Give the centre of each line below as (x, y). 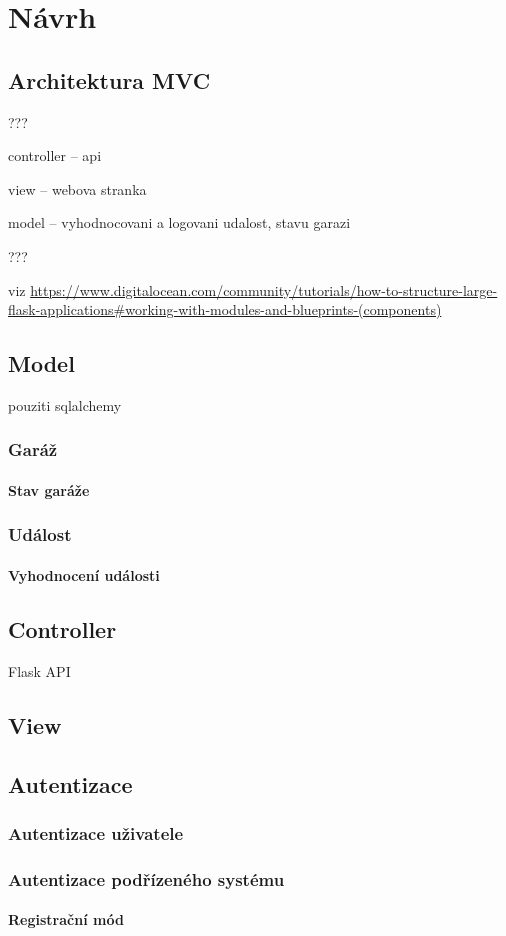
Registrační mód (66, 919)
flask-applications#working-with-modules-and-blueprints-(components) (225, 309)
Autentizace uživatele (96, 832)
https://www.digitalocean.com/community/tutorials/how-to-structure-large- (264, 289)
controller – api (55, 155)
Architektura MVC (109, 79)
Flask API (39, 670)
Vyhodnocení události (84, 575)
